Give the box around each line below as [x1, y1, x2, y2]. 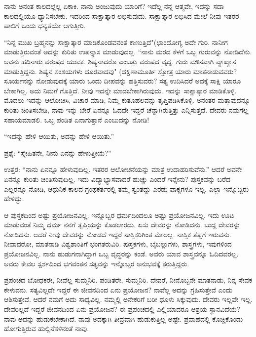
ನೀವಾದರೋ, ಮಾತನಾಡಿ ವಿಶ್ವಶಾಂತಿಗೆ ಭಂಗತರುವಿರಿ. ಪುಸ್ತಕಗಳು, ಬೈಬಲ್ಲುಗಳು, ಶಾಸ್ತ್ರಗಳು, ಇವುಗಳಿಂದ [4, 239, 232, 249]
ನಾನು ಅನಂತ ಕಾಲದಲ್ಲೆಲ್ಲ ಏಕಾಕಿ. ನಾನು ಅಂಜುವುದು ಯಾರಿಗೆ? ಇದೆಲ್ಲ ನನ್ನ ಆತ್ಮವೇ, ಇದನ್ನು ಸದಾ [4, 1, 224, 11]
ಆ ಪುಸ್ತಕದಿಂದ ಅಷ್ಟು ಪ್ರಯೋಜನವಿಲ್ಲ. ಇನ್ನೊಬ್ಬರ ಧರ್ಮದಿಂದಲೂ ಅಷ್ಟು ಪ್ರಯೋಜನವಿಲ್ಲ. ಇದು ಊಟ [4, 210, 234, 220]
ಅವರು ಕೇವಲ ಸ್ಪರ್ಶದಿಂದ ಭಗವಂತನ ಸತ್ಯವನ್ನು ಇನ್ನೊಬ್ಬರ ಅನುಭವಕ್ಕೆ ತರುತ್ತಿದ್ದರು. [4, 258, 189, 268]
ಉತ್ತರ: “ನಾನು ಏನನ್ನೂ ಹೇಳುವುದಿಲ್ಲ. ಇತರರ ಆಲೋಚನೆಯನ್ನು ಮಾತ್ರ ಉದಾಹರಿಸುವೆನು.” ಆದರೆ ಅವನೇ [4, 164, 242, 174]
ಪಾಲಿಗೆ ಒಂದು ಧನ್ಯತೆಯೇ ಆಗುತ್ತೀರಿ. [4, 20, 86, 31]
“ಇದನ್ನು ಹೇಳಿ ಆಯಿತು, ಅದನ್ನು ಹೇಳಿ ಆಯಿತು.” [4, 131, 114, 141]
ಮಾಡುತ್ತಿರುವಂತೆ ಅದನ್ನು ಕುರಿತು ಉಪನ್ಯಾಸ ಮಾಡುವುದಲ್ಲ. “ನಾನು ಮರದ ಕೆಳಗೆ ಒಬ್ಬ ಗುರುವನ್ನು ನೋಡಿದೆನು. [4, 46, 252, 57]
